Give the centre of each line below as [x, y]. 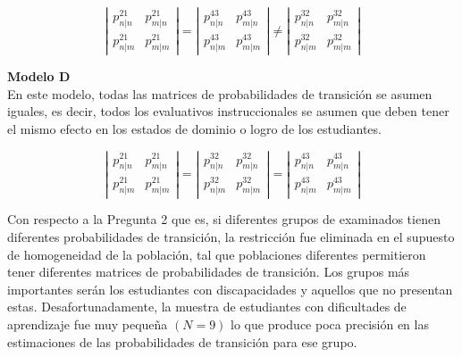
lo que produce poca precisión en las [330, 324]
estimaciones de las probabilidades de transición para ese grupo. [182, 341]
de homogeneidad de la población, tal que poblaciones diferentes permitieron [217, 254]
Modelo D [39, 75]
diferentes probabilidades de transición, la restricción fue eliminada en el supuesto [231, 236]
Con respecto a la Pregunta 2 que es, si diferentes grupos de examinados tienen [224, 219]
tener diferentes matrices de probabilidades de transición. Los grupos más [209, 272]
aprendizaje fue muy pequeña [88, 324]
